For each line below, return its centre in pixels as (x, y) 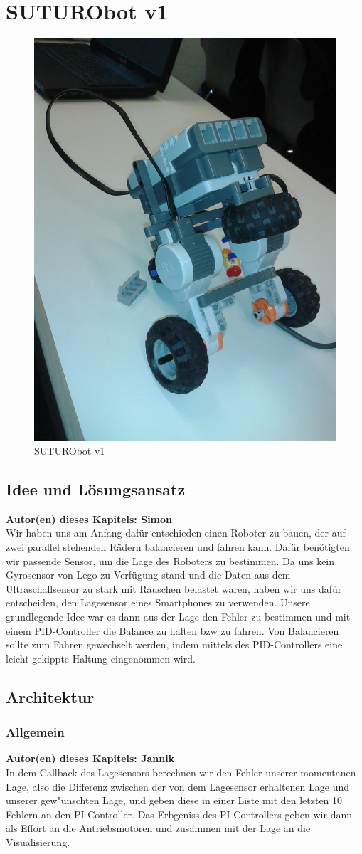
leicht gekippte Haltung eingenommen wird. (101, 658)
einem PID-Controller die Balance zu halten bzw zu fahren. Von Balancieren (172, 630)
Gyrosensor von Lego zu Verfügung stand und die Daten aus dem (148, 575)
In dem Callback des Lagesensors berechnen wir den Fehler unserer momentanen (181, 772)
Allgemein (35, 732)
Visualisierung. (38, 842)
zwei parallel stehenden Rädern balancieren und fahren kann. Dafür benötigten (178, 547)
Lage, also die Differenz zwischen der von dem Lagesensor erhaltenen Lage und (178, 786)
